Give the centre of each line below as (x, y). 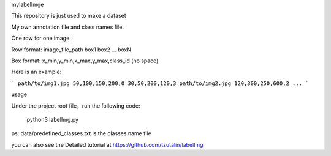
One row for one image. (41, 38)
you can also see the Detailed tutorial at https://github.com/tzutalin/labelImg (107, 144)
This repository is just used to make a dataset (69, 16)
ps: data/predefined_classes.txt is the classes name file (81, 133)
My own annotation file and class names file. (67, 27)
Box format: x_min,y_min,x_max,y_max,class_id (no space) (85, 61)
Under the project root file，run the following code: (76, 106)
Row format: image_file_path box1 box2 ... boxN (71, 50)
